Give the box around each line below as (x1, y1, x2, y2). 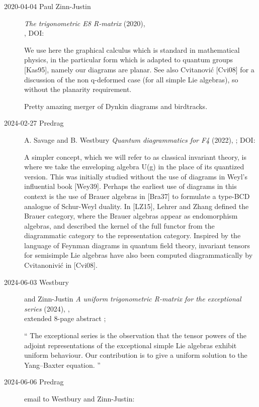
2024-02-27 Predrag (4, 118, 64, 128)
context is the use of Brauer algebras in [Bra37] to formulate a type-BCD (24, 190, 250, 201)
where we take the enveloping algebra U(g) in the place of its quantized (24, 161, 244, 172)
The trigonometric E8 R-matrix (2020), (24, 18, 145, 28)
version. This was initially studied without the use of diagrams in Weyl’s (24, 171, 247, 181)
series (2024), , (24, 303, 70, 314)
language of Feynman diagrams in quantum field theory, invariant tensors (24, 240, 250, 250)
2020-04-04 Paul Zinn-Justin (4, 1, 91, 11)
